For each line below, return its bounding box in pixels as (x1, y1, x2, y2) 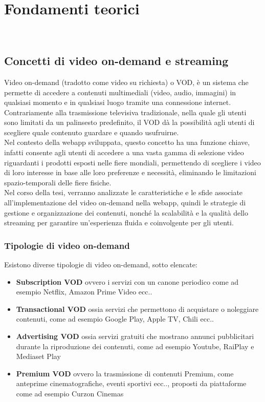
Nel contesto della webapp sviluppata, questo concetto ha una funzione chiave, (4, 137, 250, 147)
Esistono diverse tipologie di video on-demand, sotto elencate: (4, 259, 197, 270)
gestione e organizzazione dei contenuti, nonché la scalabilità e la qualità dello (4, 207, 248, 218)
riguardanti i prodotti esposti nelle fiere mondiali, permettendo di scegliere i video (4, 157, 261, 167)
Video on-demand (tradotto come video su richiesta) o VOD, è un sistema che (4, 76, 249, 87)
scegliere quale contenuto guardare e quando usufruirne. (4, 126, 179, 137)
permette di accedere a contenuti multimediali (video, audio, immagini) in (4, 87, 236, 97)
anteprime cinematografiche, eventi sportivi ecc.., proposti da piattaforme (16, 378, 247, 389)
